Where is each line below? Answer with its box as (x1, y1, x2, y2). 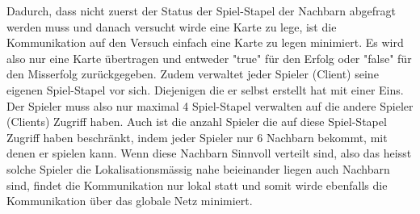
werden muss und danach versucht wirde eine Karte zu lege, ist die (6, 18, 337, 35)
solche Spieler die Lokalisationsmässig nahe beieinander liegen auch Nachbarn (6, 160, 390, 177)
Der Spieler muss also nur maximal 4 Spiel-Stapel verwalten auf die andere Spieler (6, 97, 414, 114)
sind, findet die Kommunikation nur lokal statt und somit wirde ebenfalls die (6, 176, 388, 193)
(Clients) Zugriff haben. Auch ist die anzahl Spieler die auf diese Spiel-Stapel (6, 113, 387, 130)
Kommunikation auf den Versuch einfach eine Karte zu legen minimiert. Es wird (6, 34, 404, 51)
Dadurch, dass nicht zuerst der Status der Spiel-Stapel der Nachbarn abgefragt (6, 2, 396, 19)
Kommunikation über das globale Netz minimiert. (6, 192, 253, 209)
